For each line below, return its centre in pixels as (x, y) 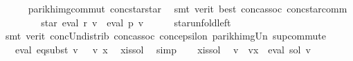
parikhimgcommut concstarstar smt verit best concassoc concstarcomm (188, 8)
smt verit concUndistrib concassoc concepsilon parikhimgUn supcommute (165, 36)
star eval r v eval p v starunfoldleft (136, 22)
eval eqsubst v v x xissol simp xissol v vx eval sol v (163, 49)
